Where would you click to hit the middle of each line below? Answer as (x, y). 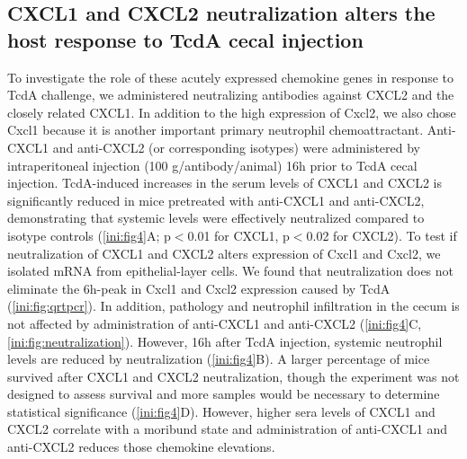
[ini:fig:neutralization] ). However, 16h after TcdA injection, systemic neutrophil (225, 341)
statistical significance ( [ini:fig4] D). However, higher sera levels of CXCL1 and (221, 411)
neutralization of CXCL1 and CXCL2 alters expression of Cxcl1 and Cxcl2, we (224, 253)
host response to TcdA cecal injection (185, 39)
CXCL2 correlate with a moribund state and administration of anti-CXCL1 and (228, 429)
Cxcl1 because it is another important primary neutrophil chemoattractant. (216, 130)
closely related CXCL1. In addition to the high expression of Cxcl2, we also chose (232, 112)
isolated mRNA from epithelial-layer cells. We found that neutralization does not (231, 271)
